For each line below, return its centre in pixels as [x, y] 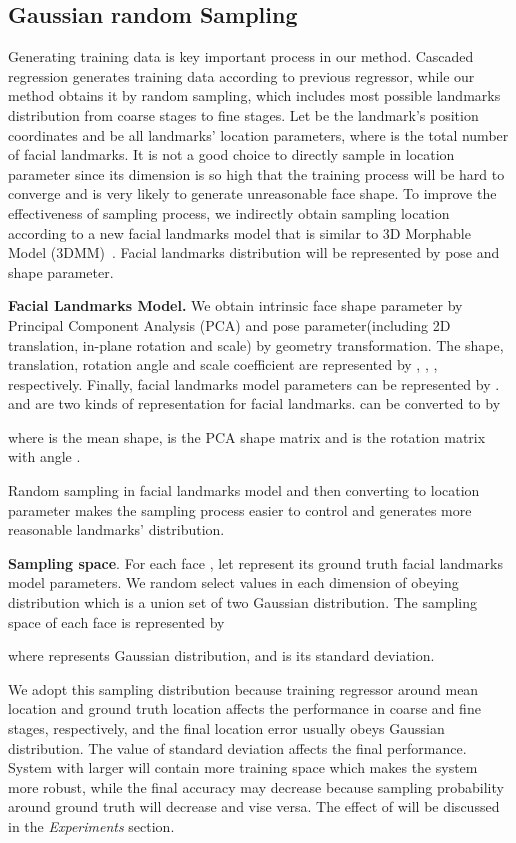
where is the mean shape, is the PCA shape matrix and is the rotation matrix [247, 436]
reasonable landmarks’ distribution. [116, 529]
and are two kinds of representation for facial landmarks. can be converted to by [254, 403]
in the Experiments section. [91, 825]
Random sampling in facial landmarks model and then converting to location [244, 490]
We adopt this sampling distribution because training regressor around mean [243, 688]
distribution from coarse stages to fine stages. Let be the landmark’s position [243, 114]
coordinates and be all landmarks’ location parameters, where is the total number [258, 134]
